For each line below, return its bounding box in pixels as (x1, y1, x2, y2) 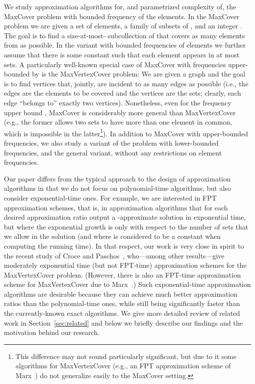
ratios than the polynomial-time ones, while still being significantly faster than (4, 298, 240, 308)
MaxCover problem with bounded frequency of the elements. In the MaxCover (4, 11, 239, 21)
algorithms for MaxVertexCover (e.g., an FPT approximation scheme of (15, 360, 231, 371)
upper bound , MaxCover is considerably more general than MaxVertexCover (4, 107, 236, 117)
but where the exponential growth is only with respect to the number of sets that (4, 221, 249, 231)
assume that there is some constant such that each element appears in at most (4, 49, 240, 59)
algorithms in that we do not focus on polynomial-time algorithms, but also (4, 183, 231, 193)
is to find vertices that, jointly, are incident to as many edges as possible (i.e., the (4, 78, 249, 88)
